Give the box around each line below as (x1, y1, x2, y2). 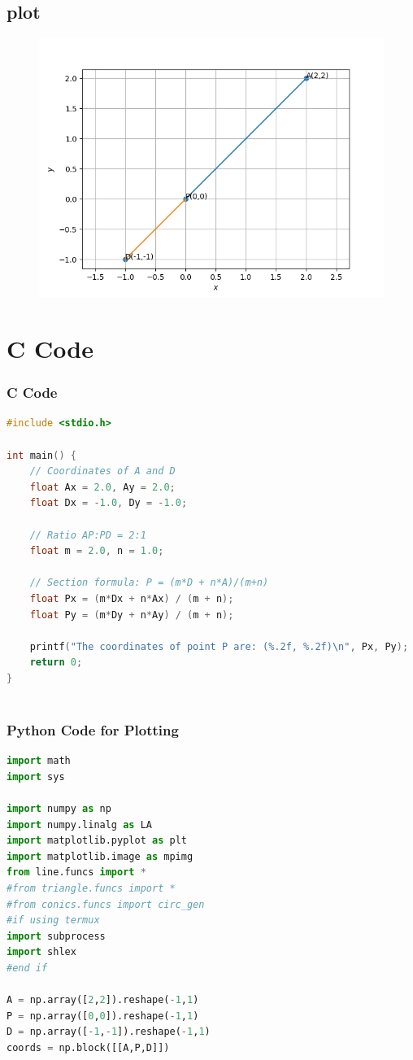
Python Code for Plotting (7, 720, 179, 739)
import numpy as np (7, 803, 111, 815)
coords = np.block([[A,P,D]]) (7, 1041, 170, 1053)
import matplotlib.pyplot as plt (7, 835, 187, 847)
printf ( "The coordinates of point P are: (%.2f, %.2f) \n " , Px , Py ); (29, 640, 409, 652)
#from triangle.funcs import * (7, 883, 176, 895)
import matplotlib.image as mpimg (7, 850, 193, 862)
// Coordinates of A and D (29, 465, 176, 478)
